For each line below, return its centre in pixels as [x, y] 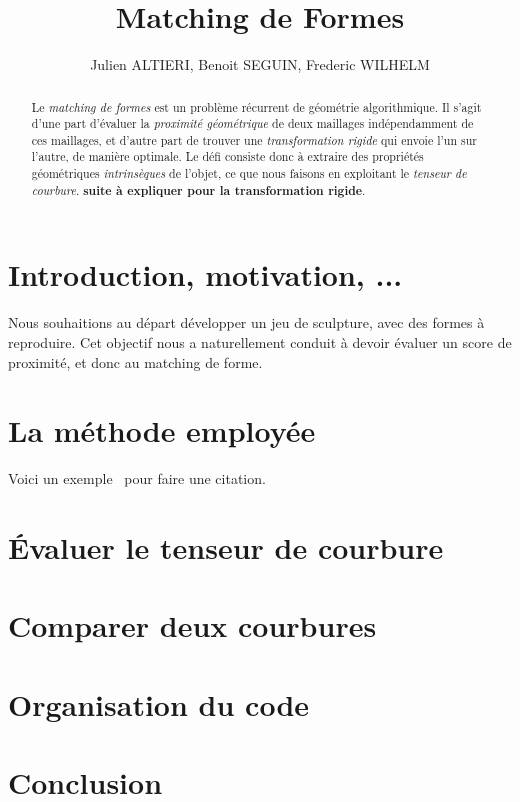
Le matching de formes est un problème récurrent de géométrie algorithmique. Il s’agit [256, 106]
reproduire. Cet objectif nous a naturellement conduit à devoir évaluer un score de [260, 341]
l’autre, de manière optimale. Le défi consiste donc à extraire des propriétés [227, 156]
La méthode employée [162, 430]
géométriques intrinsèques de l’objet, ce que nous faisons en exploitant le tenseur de [249, 173]
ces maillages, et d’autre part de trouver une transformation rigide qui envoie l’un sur [254, 139]
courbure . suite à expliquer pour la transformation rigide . [198, 190]
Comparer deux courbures [192, 625]
